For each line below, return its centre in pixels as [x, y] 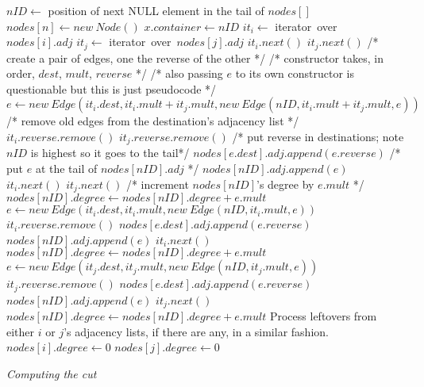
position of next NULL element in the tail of [156, 10]
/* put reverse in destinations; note [318, 137]
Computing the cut [52, 373]
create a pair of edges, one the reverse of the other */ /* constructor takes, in [195, 57]
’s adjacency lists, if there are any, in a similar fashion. [196, 331]
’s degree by [285, 184]
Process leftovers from [323, 316]
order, [21, 73]
